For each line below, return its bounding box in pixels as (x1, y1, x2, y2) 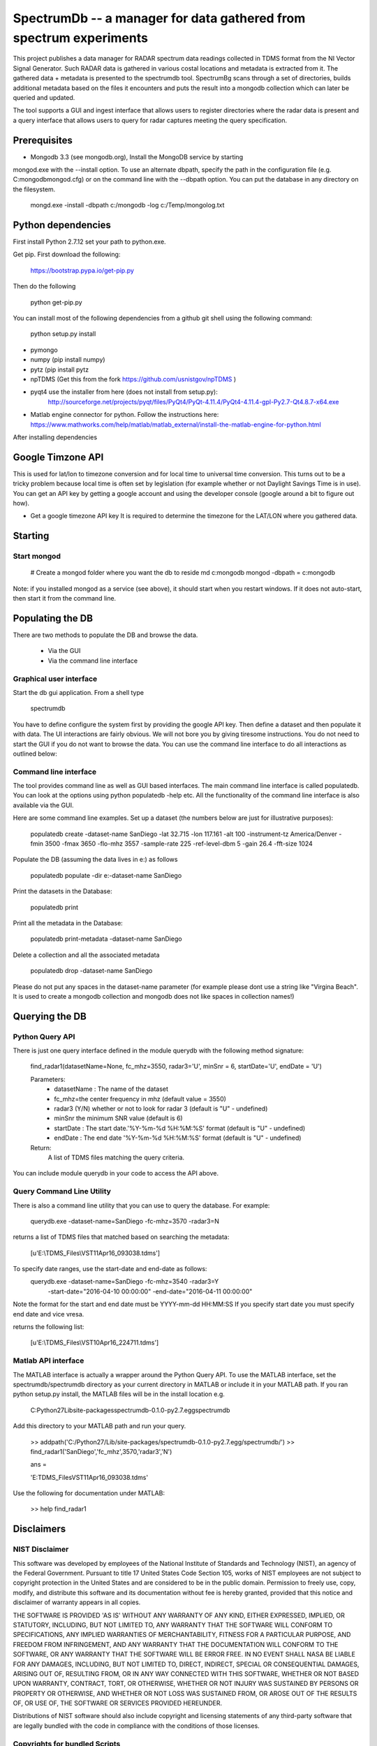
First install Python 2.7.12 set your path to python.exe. (13, 237, 167, 246)
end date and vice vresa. (13, 1309, 84, 1318)
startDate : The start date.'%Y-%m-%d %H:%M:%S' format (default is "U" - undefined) (54, 1124, 306, 1132)
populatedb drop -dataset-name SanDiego (30, 967, 153, 975)
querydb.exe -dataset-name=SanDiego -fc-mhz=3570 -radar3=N (30, 1217, 220, 1225)
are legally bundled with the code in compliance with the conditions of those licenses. (13, 1722, 260, 1730)
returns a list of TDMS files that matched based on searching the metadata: (13, 1233, 230, 1241)
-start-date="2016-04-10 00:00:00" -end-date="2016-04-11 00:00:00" (47, 1287, 253, 1296)
